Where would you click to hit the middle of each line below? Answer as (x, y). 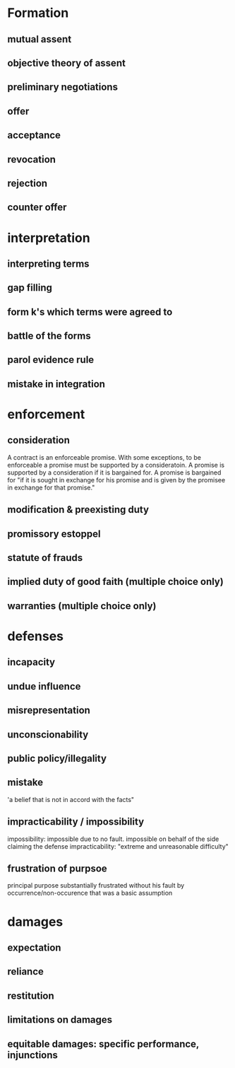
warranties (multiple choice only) (82, 606)
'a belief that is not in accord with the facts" (71, 799)
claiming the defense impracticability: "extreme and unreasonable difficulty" (118, 846)
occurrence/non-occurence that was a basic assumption (90, 893)
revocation (32, 159)
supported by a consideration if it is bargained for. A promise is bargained (114, 472)
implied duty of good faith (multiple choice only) (115, 582)
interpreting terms (48, 263)
